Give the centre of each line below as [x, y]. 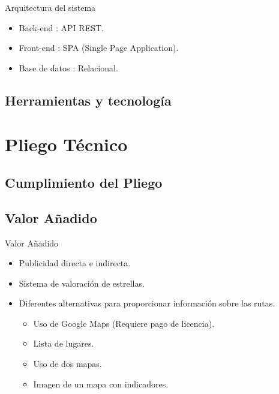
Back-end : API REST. [61, 27]
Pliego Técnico [66, 144]
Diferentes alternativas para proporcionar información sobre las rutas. [147, 303]
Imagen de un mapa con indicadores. [101, 384]
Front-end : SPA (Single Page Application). [99, 48]
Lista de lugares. [64, 343]
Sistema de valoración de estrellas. [82, 283]
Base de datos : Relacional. [68, 67]
